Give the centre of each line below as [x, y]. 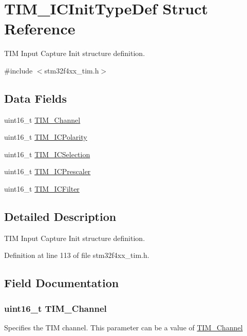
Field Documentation [62, 283]
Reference [40, 29]
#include [18, 70]
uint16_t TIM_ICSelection [47, 154]
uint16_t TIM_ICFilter [42, 189]
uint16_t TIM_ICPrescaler [47, 171]
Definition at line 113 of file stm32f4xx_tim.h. [77, 255]
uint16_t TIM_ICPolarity [46, 137]
